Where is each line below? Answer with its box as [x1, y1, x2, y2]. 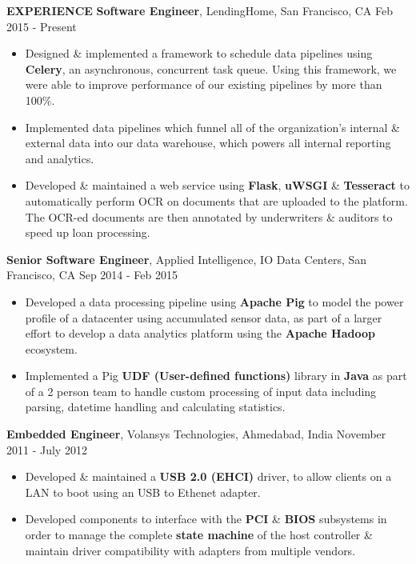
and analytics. [25, 150, 94, 166]
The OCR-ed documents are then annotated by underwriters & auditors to [25, 208, 393, 225]
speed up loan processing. [25, 224, 150, 241]
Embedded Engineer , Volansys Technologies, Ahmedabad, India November [6, 426, 386, 442]
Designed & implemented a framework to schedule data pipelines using [25, 45, 373, 62]
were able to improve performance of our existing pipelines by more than [25, 76, 382, 93]
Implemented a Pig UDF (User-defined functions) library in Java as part [25, 367, 407, 384]
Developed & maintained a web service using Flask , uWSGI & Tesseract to [25, 177, 410, 194]
